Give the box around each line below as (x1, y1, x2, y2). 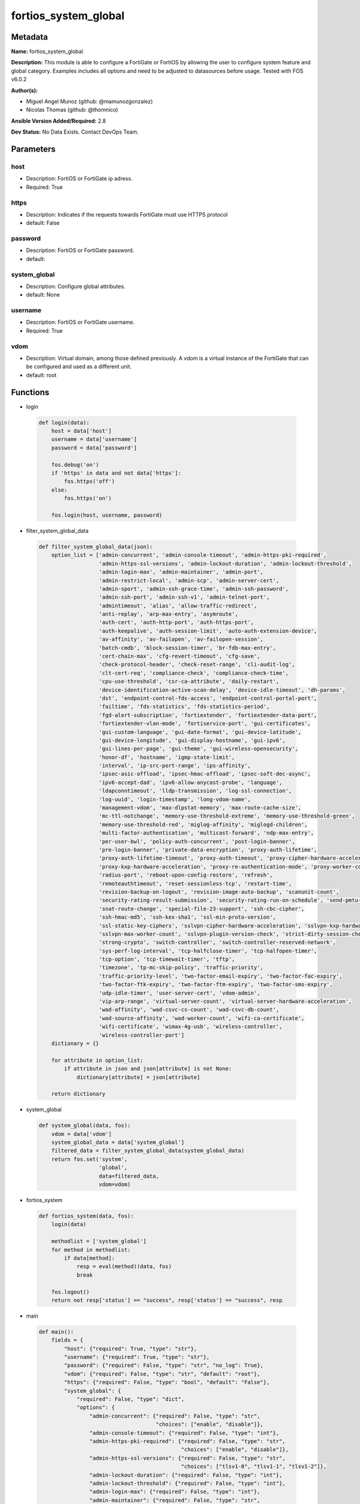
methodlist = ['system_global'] (51, 1238, 147, 1245)
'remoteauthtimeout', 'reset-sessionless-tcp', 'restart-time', (98, 880, 292, 887)
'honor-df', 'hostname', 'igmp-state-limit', (98, 754, 235, 760)
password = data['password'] (51, 444, 137, 451)
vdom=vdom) (98, 1181, 131, 1188)
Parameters (11, 144, 56, 154)
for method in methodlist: (51, 1246, 131, 1253)
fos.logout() (51, 1288, 90, 1295)
